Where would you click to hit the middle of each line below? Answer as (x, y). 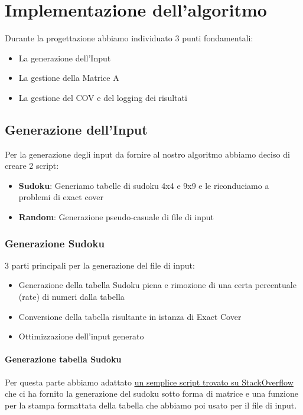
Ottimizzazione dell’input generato (81, 336)
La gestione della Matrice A (69, 78)
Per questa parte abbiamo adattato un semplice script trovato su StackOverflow (149, 382)
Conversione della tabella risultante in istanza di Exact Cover (130, 316)
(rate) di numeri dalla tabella (71, 297)
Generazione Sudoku (55, 243)
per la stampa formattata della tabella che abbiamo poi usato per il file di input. (151, 405)
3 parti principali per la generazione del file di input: (100, 265)
